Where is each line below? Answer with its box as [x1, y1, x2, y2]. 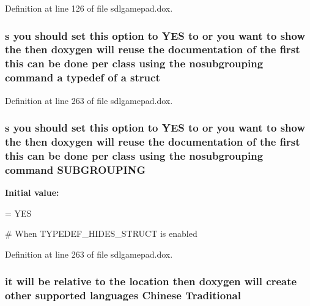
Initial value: [5, 186, 59, 199]
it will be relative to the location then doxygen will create [5, 274, 297, 289]
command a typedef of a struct [5, 70, 160, 85]
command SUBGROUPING [5, 162, 146, 177]
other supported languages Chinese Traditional [5, 288, 241, 303]
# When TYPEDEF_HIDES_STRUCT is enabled [5, 227, 197, 240]
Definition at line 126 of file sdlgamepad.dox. [5, 2, 173, 14]
